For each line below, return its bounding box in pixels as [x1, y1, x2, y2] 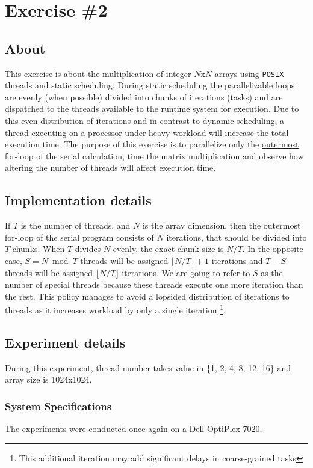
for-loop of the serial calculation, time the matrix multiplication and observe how [5, 149, 304, 162]
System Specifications [5, 398, 112, 413]
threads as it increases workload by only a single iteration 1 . [5, 302, 226, 316]
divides [75, 242, 101, 255]
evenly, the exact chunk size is [113, 242, 224, 255]
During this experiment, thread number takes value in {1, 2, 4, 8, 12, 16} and [5, 361, 291, 374]
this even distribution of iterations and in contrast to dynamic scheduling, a [5, 114, 285, 127]
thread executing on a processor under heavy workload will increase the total [5, 126, 289, 138]
